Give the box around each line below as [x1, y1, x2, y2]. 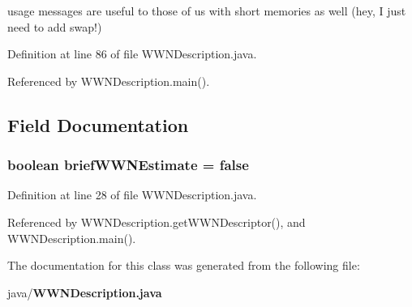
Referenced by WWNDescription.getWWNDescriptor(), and [7, 213, 306, 230]
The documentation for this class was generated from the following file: [7, 257, 360, 274]
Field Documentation [7, 112, 189, 137]
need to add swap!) [7, 18, 102, 35]
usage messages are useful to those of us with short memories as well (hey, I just [7, 2, 406, 19]
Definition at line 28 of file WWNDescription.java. [7, 186, 257, 203]
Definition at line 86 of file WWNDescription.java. [7, 45, 257, 62]
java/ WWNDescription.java [7, 284, 162, 301]
